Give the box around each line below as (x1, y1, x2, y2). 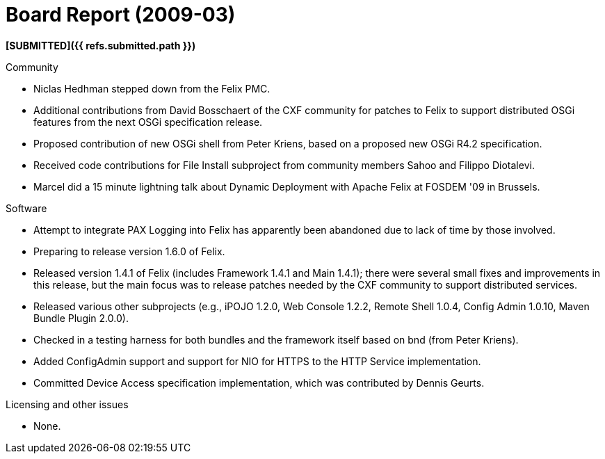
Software (6, 202, 47, 214)
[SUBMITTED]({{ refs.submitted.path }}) (6, 39, 196, 51)
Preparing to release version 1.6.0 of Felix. (33, 245, 225, 257)
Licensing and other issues (6, 398, 129, 410)
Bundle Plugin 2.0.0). (33, 312, 129, 324)
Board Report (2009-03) (6, 3, 236, 26)
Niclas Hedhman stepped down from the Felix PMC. (33, 82, 271, 95)
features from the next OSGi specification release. (33, 115, 263, 128)
